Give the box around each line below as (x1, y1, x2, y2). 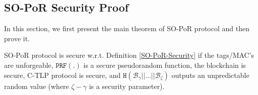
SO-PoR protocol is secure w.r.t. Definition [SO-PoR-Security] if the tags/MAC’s (4, 50, 254, 60)
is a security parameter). (89, 80, 165, 91)
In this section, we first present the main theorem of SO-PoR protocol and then (4, 23, 249, 34)
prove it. (4, 33, 30, 43)
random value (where (4, 80, 69, 91)
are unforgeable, (4, 59, 53, 70)
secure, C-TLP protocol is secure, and (4, 69, 121, 80)
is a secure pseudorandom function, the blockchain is (83, 59, 246, 70)
